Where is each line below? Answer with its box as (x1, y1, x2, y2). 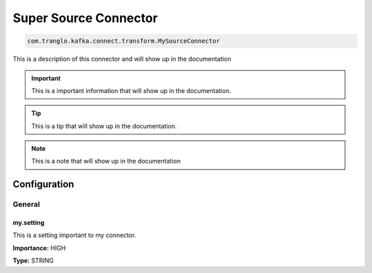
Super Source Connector (12, 10, 158, 26)
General (12, 200, 41, 210)
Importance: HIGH (12, 243, 66, 252)
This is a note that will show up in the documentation (31, 157, 181, 165)
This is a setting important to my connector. (12, 231, 136, 239)
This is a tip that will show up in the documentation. (31, 121, 177, 130)
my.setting (12, 219, 45, 227)
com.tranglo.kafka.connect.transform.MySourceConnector (27, 37, 220, 45)
